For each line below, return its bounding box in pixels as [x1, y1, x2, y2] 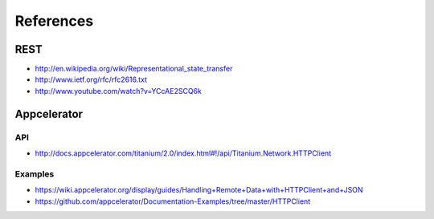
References [14, 12, 94, 30]
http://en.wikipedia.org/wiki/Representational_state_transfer [35, 64, 233, 74]
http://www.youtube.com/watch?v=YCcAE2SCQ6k [35, 86, 203, 95]
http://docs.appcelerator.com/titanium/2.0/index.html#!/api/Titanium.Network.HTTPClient [35, 148, 332, 158]
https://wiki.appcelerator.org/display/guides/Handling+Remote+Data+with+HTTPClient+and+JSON [35, 185, 363, 195]
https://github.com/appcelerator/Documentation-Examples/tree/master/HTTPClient [35, 197, 311, 206]
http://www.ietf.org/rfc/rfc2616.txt [35, 75, 148, 84]
